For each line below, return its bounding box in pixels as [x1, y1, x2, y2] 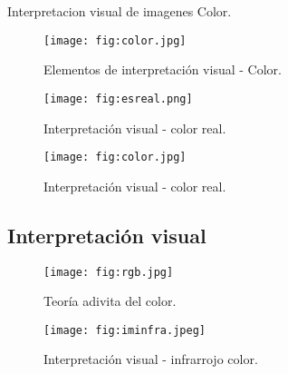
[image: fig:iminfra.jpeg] [43, 323, 206, 337]
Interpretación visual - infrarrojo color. [43, 349, 258, 369]
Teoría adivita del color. [43, 291, 177, 310]
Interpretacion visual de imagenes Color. [7, 2, 232, 20]
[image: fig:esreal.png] [43, 92, 193, 105]
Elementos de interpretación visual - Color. [43, 60, 282, 79]
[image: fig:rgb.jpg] [43, 265, 174, 279]
